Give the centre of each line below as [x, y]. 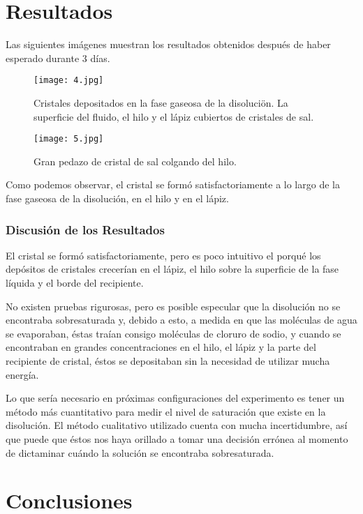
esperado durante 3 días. [58, 58]
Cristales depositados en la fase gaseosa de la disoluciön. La [161, 102]
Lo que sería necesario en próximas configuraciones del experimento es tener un [175, 398]
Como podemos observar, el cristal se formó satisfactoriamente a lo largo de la [173, 184]
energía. [22, 374]
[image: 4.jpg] [69, 81]
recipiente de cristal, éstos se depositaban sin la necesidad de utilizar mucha [168, 360]
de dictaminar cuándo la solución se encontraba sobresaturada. [140, 452]
